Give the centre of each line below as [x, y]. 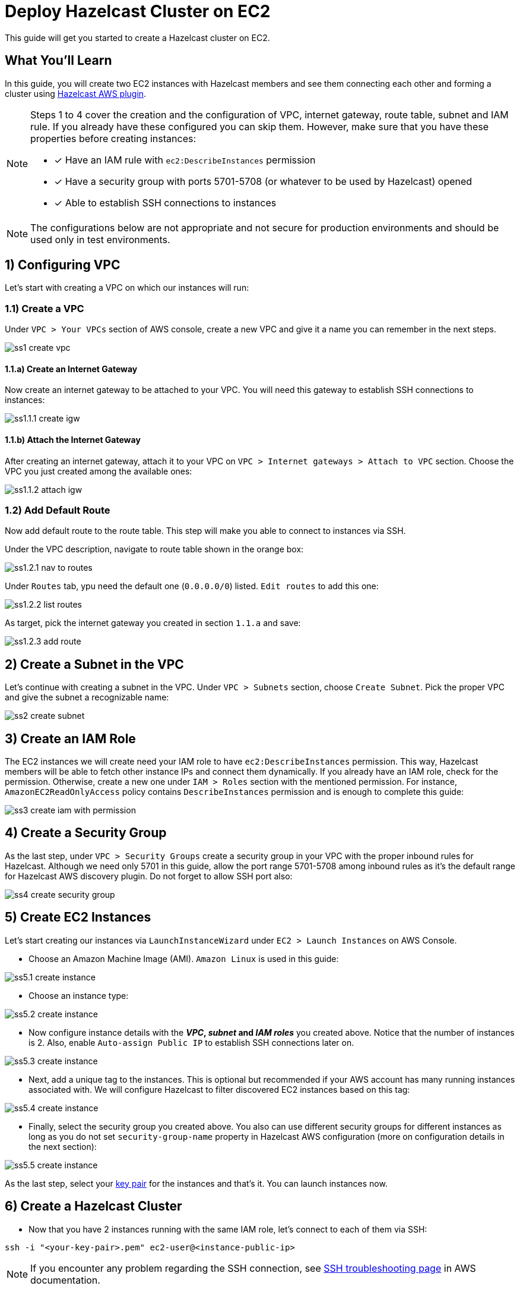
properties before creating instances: [113, 138]
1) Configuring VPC [63, 265]
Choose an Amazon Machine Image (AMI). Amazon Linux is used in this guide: [184, 958]
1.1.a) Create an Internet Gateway [71, 369]
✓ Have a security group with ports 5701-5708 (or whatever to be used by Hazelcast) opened [263, 181]
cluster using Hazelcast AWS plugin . [76, 93]
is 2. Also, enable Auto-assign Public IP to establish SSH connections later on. [191, 1042]
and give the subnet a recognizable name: [87, 697]
